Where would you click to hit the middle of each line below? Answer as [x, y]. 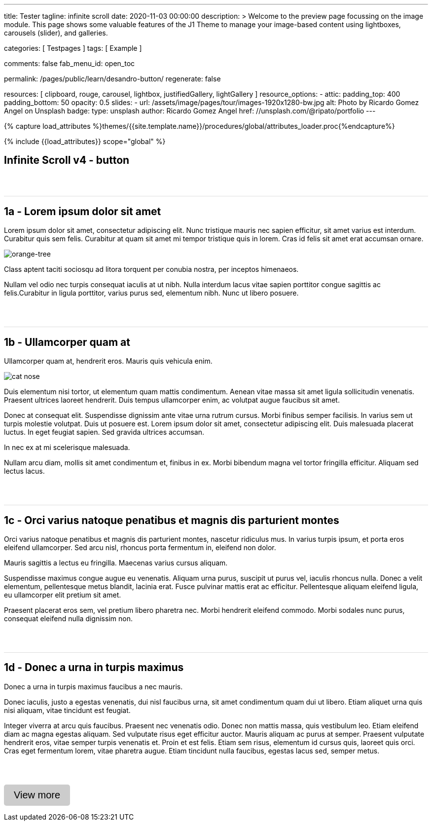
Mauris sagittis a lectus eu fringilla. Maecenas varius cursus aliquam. [116, 562]
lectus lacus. [24, 471]
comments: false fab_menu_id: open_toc [70, 63]
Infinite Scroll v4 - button [67, 160]
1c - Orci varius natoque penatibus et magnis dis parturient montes [172, 520]
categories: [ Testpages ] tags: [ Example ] [73, 48]
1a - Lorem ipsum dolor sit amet [83, 211]
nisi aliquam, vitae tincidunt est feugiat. [67, 710]
